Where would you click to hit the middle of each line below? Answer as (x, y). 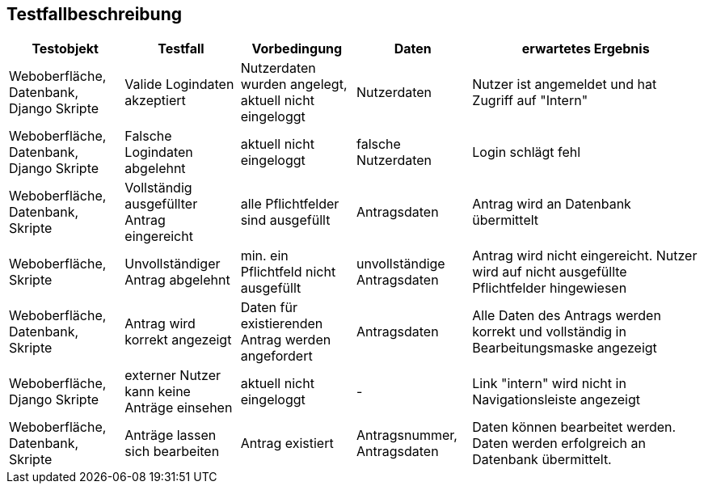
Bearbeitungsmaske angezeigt (565, 348)
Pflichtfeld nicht (288, 272)
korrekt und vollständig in (549, 332)
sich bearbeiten (172, 452)
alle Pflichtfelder (290, 204)
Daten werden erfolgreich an (559, 444)
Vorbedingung (297, 49)
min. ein (264, 256)
